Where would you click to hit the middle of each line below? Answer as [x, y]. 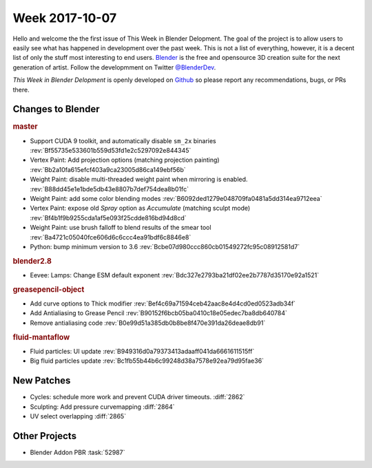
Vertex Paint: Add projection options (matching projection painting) [125, 160]
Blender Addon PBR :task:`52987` [77, 452]
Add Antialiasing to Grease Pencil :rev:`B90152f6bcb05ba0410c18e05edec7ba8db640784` [158, 313]
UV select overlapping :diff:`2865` [78, 416]
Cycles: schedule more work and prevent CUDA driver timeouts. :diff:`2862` [137, 397]
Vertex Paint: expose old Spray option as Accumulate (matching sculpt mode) [140, 208]
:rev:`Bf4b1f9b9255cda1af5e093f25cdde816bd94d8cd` [108, 217]
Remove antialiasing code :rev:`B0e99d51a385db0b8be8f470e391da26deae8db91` [148, 323]
